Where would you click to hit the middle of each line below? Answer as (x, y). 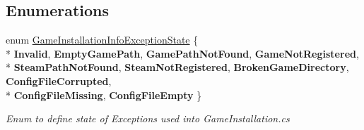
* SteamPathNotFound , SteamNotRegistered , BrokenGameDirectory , (177, 67)
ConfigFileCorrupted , (59, 80)
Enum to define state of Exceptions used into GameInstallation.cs (148, 118)
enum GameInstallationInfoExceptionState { (102, 40)
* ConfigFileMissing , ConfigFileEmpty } (104, 95)
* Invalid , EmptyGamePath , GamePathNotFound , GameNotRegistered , (182, 53)
